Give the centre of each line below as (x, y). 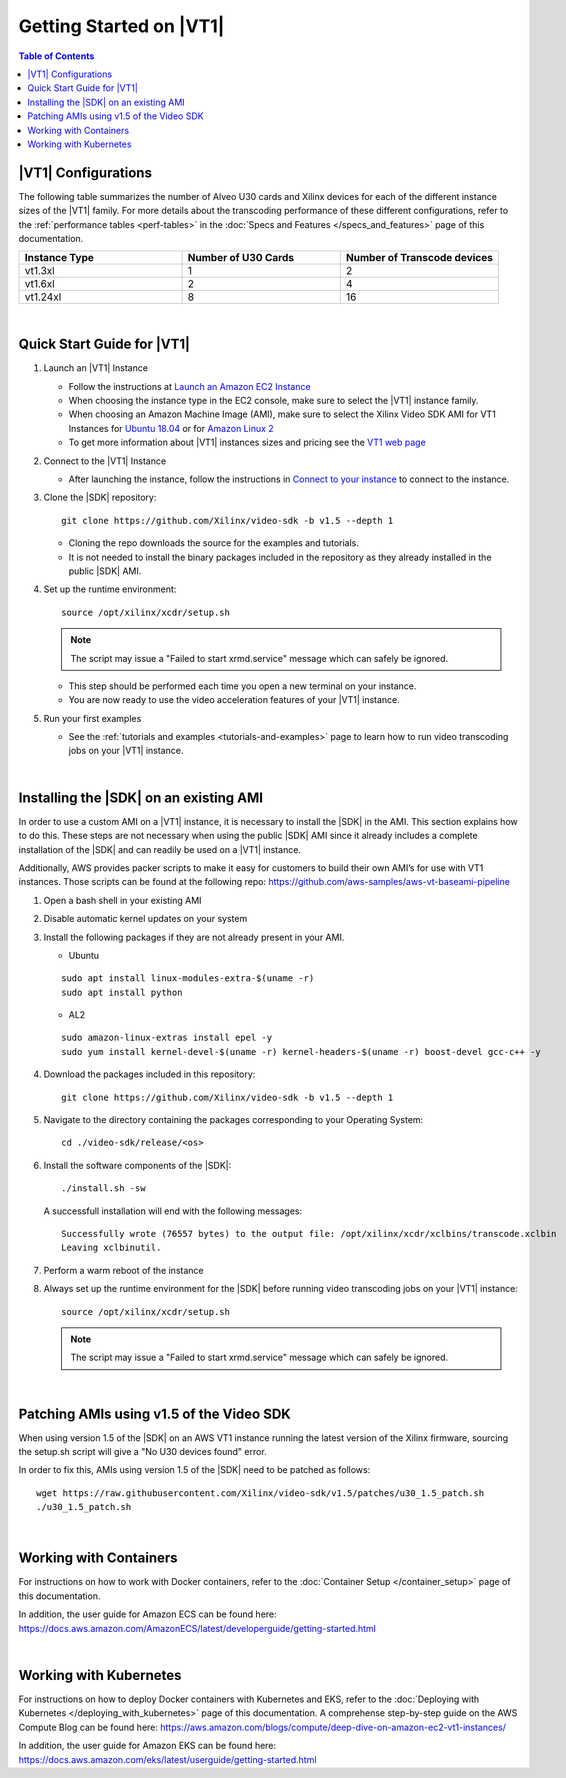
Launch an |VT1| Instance (96, 368)
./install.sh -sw (103, 1188)
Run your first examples (92, 718)
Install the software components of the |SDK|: (137, 1165)
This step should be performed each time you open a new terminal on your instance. (242, 686)
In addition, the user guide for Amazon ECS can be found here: (147, 1614)
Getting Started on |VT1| (121, 26)
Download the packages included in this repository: (149, 1074)
